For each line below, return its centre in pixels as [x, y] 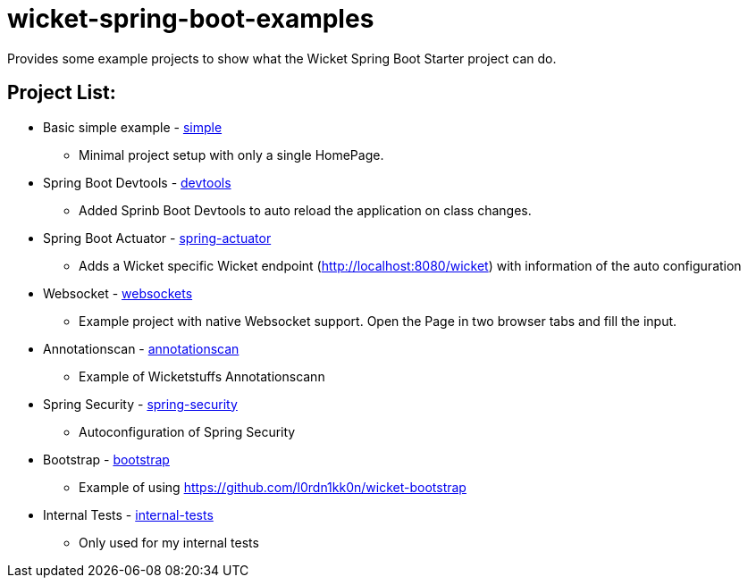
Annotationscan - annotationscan [141, 348]
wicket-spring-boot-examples [191, 19]
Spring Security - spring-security [140, 404]
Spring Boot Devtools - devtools [137, 182]
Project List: [62, 93]
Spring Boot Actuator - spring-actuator [157, 238]
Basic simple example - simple [133, 127]
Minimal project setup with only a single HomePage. [231, 155]
